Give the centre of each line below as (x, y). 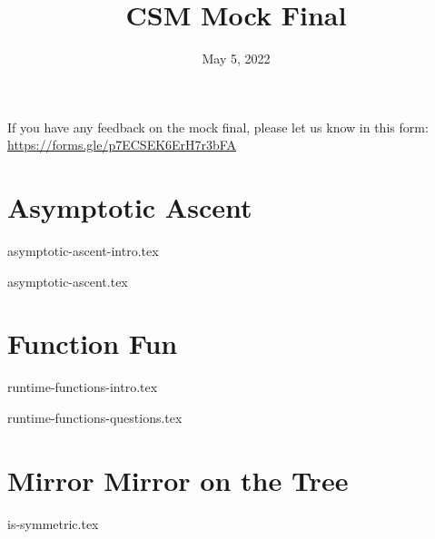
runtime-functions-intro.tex (83, 387)
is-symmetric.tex (53, 523)
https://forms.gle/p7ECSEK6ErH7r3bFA (122, 145)
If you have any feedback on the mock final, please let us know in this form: (218, 127)
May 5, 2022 (236, 59)
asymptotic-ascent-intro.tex (83, 251)
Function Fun (93, 343)
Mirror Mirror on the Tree (178, 480)
